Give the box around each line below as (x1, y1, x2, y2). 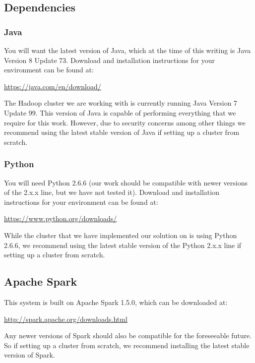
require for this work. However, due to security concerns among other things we (4, 117, 246, 127)
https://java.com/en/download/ (4, 81, 101, 91)
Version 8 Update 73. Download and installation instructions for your (4, 55, 215, 65)
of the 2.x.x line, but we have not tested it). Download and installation (4, 187, 219, 197)
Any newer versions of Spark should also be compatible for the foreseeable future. (4, 330, 252, 341)
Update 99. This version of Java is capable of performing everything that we (4, 107, 236, 118)
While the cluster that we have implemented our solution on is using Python (4, 230, 237, 240)
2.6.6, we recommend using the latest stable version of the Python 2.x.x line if (4, 240, 242, 250)
